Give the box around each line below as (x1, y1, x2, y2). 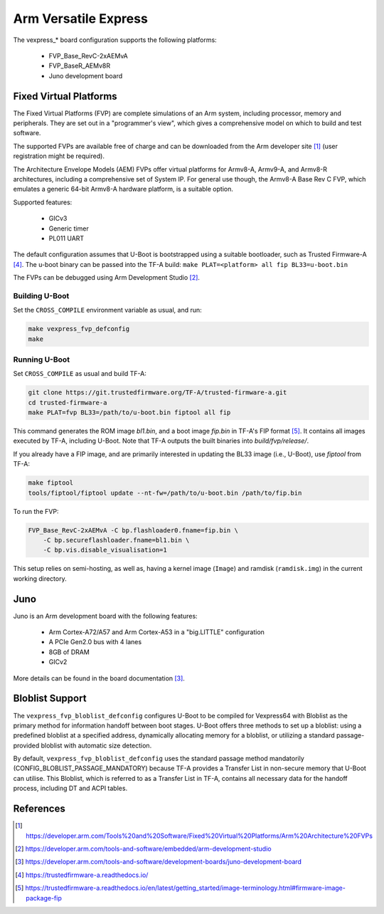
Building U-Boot (13, 290, 70, 300)
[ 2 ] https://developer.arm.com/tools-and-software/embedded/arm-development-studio (15, 844, 272, 853)
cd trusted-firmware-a (28, 399, 107, 406)
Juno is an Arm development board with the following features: (13, 611, 198, 620)
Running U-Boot (13, 354, 70, 364)
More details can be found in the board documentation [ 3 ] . (13, 673, 185, 683)
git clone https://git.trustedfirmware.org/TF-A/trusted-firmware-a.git (28, 389, 287, 396)
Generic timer (48, 224, 89, 233)
